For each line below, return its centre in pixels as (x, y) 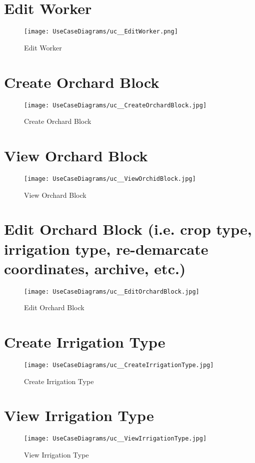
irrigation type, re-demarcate (106, 248)
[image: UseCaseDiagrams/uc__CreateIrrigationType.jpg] (119, 365)
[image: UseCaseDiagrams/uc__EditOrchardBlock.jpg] (112, 291)
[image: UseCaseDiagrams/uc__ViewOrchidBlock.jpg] (110, 179)
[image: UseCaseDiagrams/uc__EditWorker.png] (101, 32)
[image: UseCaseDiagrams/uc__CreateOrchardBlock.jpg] (115, 105)
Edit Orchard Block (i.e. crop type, (128, 229)
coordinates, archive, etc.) (95, 268)
